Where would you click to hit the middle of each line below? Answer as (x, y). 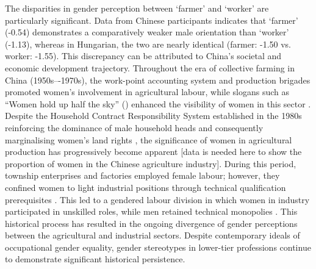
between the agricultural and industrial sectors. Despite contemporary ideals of (153, 235)
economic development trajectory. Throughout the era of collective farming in (150, 67)
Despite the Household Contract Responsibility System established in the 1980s (153, 116)
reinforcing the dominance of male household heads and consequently (134, 127)
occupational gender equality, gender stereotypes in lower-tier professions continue (158, 247)
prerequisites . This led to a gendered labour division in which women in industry (157, 199)
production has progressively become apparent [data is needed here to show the (153, 152)
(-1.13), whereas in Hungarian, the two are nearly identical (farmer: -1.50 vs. (148, 44)
